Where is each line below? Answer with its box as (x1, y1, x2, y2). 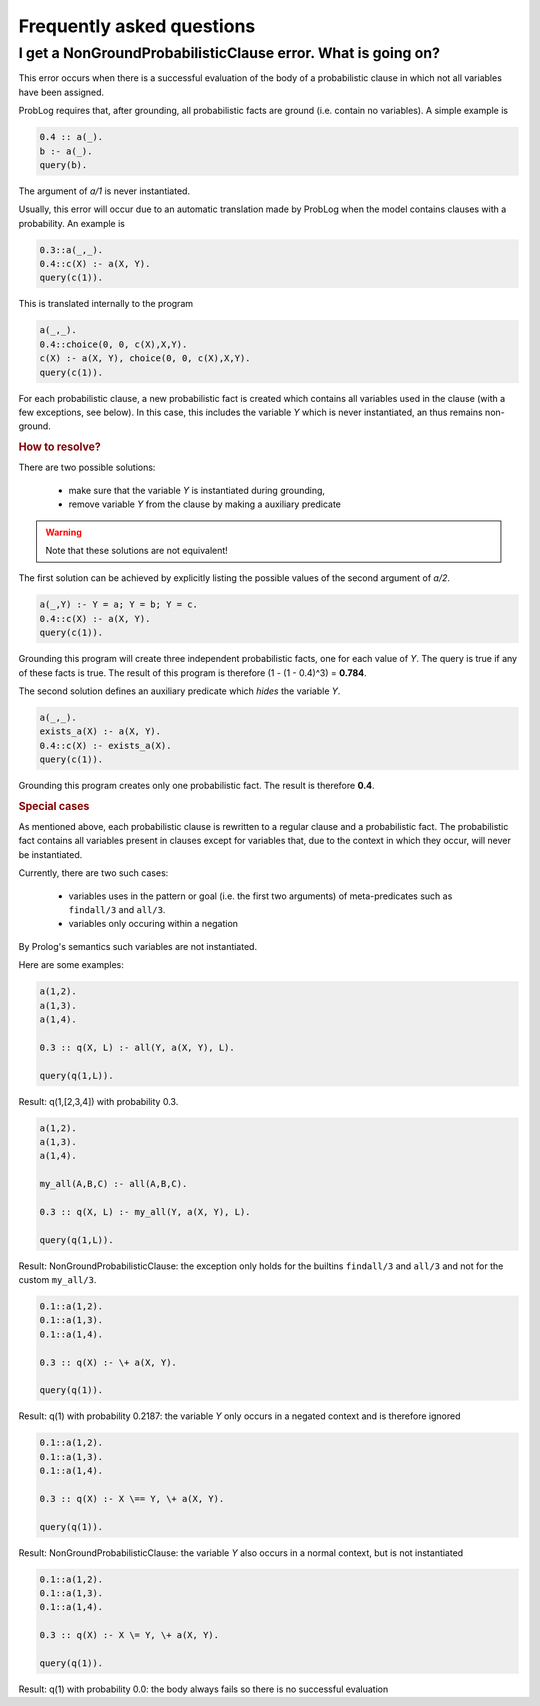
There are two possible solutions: (18, 461, 156, 474)
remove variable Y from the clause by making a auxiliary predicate (68, 498, 342, 510)
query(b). (39, 159, 88, 170)
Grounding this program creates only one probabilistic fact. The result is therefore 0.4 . (18, 780, 375, 792)
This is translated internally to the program (18, 298, 194, 310)
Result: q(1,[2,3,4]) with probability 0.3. (18, 1095, 179, 1107)
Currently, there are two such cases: (18, 867, 169, 879)
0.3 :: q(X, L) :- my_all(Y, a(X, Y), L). (39, 1206, 251, 1217)
